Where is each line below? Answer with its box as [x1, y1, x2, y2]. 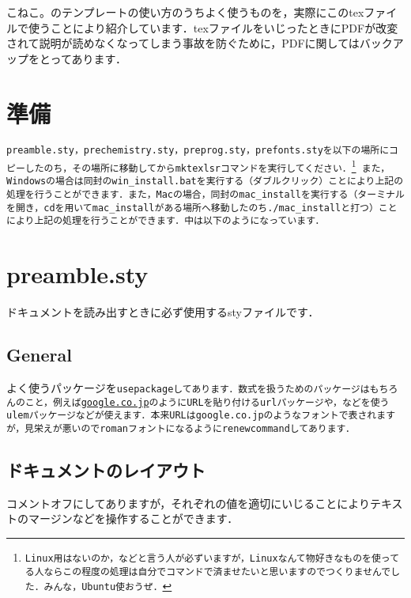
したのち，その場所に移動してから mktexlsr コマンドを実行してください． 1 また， [25, 157, 390, 174]
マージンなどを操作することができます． [28, 510, 239, 527]
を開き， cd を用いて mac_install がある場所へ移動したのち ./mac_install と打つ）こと [6, 202, 398, 214]
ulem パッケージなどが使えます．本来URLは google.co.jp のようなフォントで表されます [6, 410, 396, 422]
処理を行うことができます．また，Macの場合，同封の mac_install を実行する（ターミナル [6, 189, 405, 201]
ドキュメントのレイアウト [6, 458, 205, 483]
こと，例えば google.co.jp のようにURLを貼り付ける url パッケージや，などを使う [25, 396, 390, 408]
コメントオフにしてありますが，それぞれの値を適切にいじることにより [6, 494, 371, 511]
